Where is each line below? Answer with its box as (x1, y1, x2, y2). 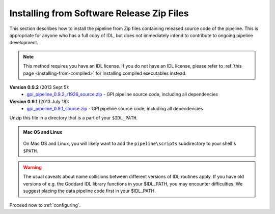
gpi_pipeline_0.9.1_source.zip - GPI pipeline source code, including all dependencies (26, 106, 203, 112)
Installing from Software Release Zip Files (9, 8, 189, 19)
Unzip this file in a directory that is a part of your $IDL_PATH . (9, 115, 137, 121)
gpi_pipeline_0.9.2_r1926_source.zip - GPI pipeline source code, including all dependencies (26, 91, 218, 98)
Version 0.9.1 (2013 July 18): (9, 98, 70, 104)
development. (9, 40, 38, 46)
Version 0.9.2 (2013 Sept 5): (9, 84, 70, 90)
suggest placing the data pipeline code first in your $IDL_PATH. (23, 188, 156, 194)
